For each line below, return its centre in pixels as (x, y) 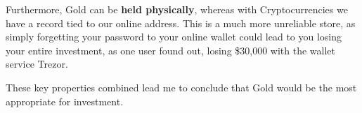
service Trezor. (37, 64)
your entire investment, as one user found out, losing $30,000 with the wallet (171, 50)
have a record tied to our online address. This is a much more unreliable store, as (181, 23)
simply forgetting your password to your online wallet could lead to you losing (174, 37)
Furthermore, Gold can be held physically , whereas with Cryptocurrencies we (177, 9)
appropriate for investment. (65, 101)
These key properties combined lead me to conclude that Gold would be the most (181, 87)
